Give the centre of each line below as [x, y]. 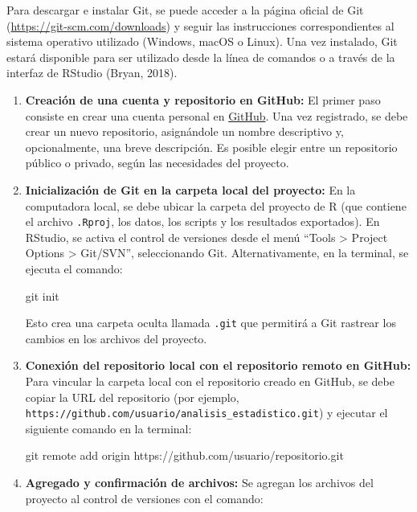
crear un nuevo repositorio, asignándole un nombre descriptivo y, [184, 131]
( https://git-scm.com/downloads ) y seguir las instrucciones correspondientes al [200, 25]
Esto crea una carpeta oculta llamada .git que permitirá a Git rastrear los [211, 323]
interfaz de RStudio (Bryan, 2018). [92, 73]
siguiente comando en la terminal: [108, 428]
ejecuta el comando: [74, 268]
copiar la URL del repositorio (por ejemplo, [132, 397]
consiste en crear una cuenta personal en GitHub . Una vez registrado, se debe [217, 115]
